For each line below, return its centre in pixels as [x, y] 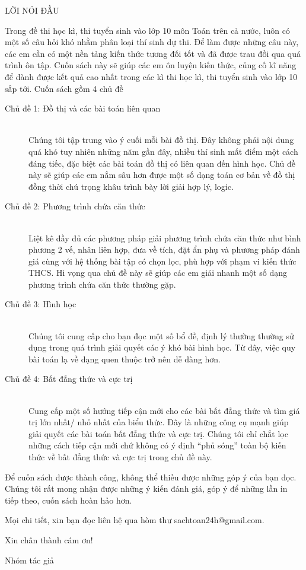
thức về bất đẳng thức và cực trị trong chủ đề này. [120, 457]
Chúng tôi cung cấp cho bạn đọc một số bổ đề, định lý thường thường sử [161, 335]
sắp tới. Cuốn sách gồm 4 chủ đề [64, 88]
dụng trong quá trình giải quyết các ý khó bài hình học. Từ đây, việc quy [162, 347]
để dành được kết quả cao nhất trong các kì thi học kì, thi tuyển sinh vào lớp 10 [151, 76]
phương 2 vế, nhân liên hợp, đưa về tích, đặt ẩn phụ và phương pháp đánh [164, 249]
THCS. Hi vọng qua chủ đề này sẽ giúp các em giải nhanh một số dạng [158, 273]
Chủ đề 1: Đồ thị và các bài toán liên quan [83, 108]
